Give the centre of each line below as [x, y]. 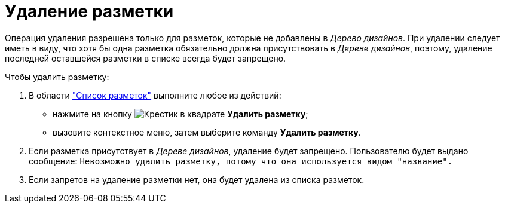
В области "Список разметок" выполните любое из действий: [155, 95]
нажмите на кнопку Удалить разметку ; [180, 114]
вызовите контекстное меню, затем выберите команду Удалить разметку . [207, 132]
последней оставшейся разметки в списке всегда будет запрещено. [146, 58]
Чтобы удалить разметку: [57, 77]
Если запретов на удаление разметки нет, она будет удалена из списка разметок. [197, 179]
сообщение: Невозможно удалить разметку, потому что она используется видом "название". [241, 161]
